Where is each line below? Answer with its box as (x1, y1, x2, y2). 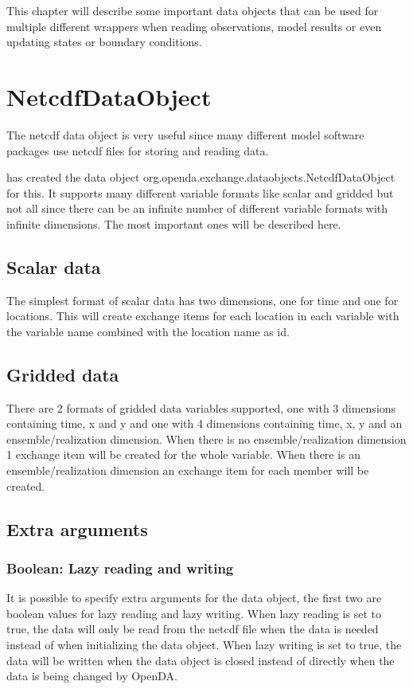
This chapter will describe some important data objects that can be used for (6, 2, 379, 18)
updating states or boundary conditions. (6, 33, 202, 50)
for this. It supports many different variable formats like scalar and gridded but (6, 184, 394, 201)
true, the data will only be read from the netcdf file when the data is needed (6, 620, 379, 637)
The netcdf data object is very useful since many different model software (6, 126, 364, 143)
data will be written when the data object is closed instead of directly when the (6, 652, 395, 668)
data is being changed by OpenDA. (6, 667, 177, 684)
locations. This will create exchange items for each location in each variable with (6, 307, 399, 324)
